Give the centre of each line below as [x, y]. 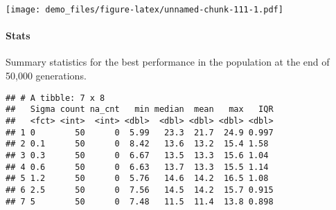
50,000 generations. [46, 76]
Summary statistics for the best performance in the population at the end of [168, 62]
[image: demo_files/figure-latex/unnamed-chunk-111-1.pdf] [144, 10]
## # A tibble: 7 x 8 [55, 98]
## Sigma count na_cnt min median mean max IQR [140, 109]
